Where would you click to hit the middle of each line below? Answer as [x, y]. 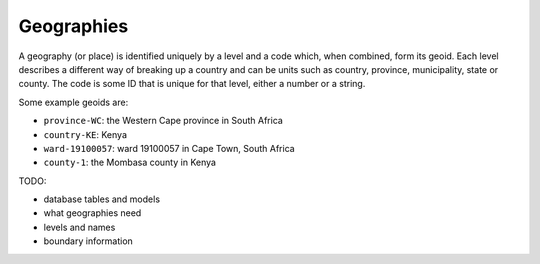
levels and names [79, 227]
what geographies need [92, 213]
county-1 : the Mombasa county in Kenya [130, 162]
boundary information [88, 241]
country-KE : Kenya [85, 134]
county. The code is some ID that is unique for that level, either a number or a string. [192, 84]
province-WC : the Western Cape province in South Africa [163, 121]
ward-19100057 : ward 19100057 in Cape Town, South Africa [169, 148]
